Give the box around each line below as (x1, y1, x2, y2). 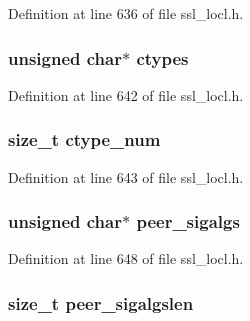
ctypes (136, 45, 189, 70)
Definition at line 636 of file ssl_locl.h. (8, 3, 244, 23)
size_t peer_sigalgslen (8, 290, 194, 315)
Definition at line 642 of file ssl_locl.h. (8, 84, 244, 105)
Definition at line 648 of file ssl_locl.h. (8, 248, 244, 269)
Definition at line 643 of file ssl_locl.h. (8, 166, 244, 187)
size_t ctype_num (8, 127, 161, 152)
